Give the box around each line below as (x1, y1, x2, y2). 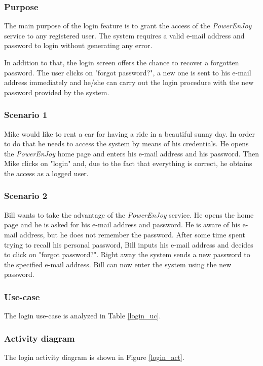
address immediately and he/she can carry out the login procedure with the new (4, 77, 254, 88)
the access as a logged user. (4, 168, 89, 178)
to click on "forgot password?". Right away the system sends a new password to (4, 249, 250, 260)
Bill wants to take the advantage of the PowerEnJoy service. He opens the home (4, 209, 254, 220)
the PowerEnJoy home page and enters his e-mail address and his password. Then (4, 148, 259, 158)
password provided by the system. (4, 87, 109, 97)
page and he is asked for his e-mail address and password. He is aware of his (4, 219, 240, 230)
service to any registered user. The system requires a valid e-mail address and (4, 30, 245, 40)
